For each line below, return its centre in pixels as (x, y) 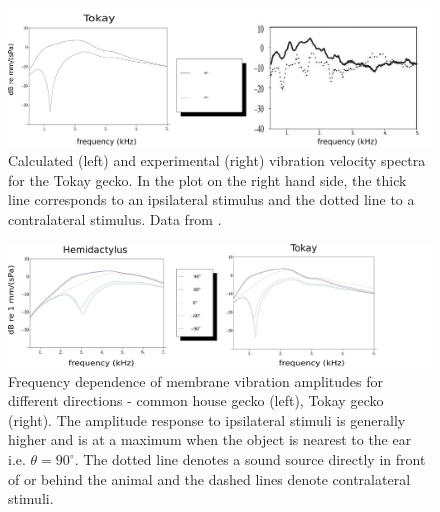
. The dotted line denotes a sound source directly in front (250, 459)
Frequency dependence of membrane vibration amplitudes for (195, 380)
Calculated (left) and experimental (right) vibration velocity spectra (217, 160)
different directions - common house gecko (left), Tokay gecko (196, 400)
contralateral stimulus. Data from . (115, 219)
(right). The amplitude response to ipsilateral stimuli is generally (207, 419)
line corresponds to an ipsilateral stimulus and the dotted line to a (211, 199)
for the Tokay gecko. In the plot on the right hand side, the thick (207, 179)
